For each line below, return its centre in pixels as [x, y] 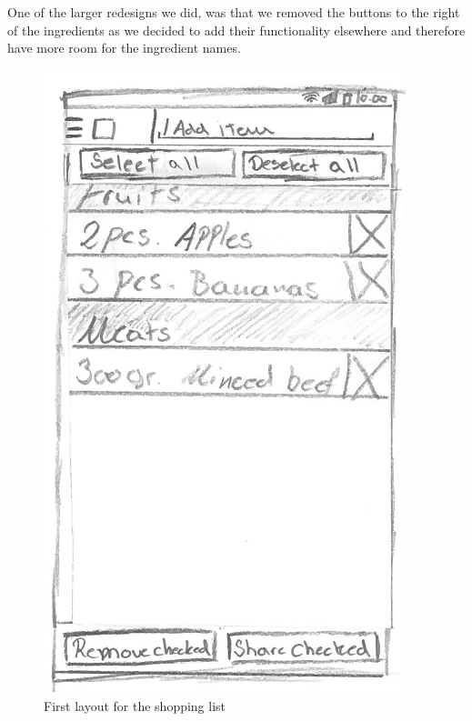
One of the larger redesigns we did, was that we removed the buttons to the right [234, 12]
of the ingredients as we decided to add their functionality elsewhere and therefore [236, 30]
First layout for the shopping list [135, 706]
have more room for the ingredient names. [124, 48]
